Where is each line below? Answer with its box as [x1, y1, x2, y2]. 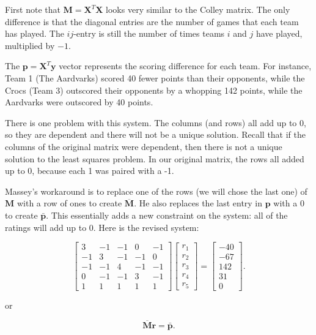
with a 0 [273, 197, 304, 209]
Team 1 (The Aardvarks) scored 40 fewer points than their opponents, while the [5, 71, 305, 84]
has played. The [5, 27, 64, 40]
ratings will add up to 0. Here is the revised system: [5, 220, 199, 233]
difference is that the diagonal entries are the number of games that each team [5, 15, 299, 28]
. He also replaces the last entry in [134, 197, 263, 209]
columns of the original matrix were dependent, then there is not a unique [5, 140, 282, 152]
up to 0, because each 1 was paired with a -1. [5, 164, 174, 177]
